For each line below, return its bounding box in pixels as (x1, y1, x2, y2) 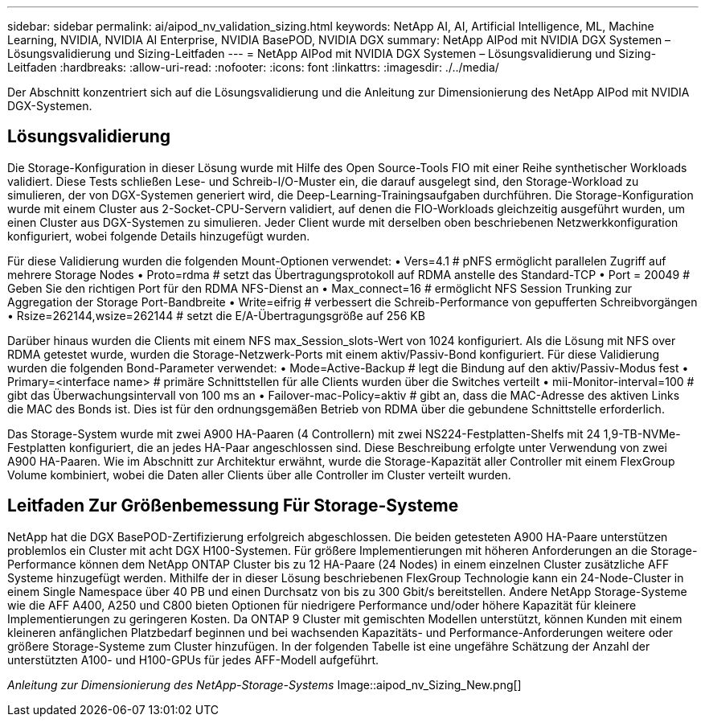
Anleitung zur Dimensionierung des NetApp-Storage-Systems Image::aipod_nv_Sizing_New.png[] (7, 677, 522, 692)
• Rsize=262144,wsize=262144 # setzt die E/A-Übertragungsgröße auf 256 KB (7, 308, 425, 322)
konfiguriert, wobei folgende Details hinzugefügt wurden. (7, 228, 310, 243)
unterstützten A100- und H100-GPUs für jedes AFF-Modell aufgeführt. (7, 652, 379, 667)
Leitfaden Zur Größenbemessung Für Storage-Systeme (7, 495, 459, 516)
